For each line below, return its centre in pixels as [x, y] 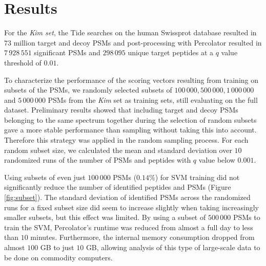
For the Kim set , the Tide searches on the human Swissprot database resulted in [130, 32]
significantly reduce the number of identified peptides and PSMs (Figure [118, 187]
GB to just [57, 247]
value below [217, 160]
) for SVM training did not [197, 177]
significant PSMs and [67, 52]
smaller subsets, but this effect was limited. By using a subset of [105, 217]
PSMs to [247, 217]
